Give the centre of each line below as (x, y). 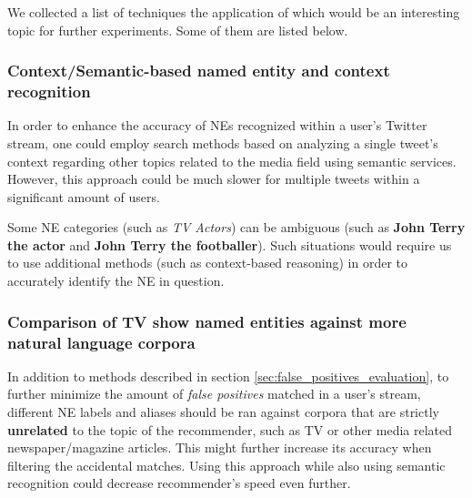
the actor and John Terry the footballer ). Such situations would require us (230, 244)
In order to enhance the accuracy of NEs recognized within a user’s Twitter (217, 125)
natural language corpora (101, 342)
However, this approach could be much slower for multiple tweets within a (214, 179)
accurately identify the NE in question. (116, 281)
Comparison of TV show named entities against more (207, 321)
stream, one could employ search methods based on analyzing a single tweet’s (223, 142)
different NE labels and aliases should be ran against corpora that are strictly (223, 412)
